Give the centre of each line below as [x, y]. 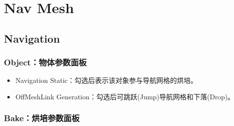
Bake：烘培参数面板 [42, 118]
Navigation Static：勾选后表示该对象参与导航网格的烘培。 [106, 80]
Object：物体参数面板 [45, 62]
